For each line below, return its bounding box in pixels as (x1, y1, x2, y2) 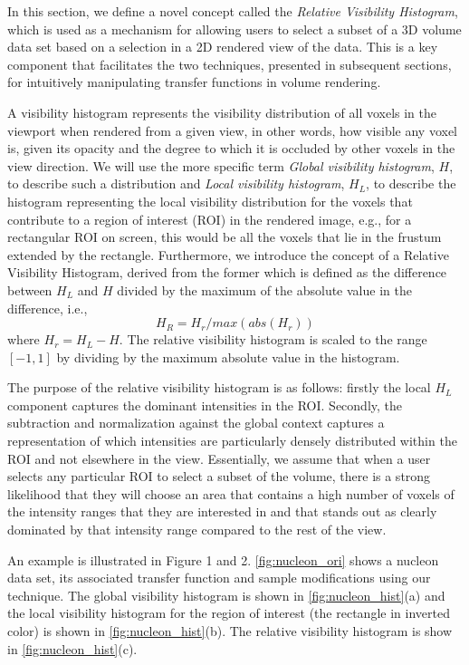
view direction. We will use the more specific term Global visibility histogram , (7, 156, 435, 175)
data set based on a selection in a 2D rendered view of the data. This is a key (7, 37, 438, 56)
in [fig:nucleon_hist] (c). (7, 639, 138, 658)
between (7, 280, 53, 299)
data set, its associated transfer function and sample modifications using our (7, 568, 431, 587)
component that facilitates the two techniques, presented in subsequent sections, (7, 54, 452, 73)
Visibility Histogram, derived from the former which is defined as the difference (7, 263, 447, 282)
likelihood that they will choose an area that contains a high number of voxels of (7, 484, 455, 503)
